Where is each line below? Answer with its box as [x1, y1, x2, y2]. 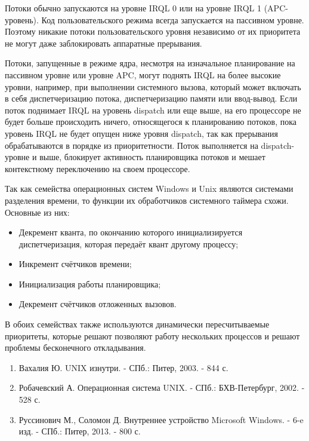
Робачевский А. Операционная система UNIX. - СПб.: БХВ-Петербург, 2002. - [18, 381, 305, 394]
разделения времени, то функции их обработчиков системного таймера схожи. [5, 194, 289, 206]
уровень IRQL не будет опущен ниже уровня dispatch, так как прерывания [5, 127, 278, 139]
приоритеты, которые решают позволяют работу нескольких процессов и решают [5, 329, 300, 342]
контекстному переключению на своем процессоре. [5, 162, 190, 174]
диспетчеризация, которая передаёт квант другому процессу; [18, 237, 239, 250]
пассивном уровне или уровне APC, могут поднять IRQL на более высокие [5, 68, 281, 81]
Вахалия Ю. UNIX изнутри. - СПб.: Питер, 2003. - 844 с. [18, 361, 228, 373]
